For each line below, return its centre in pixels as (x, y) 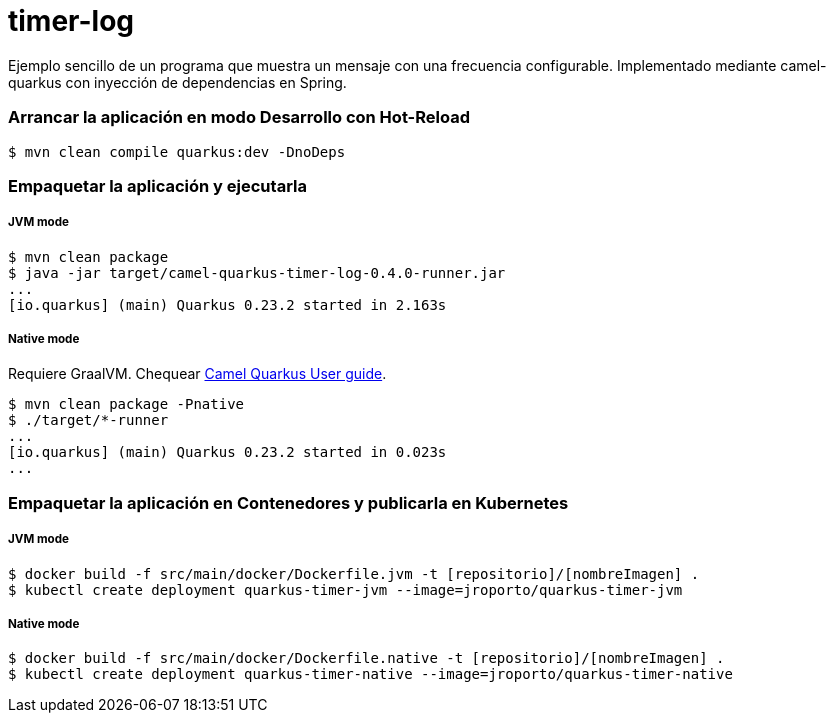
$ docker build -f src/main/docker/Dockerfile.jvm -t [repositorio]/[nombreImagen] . (354, 573)
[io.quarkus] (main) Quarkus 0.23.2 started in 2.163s (227, 304)
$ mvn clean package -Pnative (126, 404)
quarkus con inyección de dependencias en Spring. (177, 82)
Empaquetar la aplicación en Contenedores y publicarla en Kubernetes (288, 502)
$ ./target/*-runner (88, 420)
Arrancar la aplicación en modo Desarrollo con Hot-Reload (239, 117)
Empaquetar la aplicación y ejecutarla (157, 185)
